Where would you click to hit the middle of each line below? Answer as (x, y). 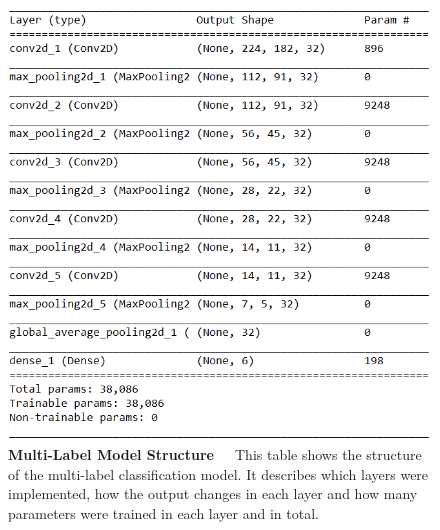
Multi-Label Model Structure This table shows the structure (215, 454)
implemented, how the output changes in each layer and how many (213, 493)
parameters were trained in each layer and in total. (163, 513)
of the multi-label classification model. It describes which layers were (218, 473)
